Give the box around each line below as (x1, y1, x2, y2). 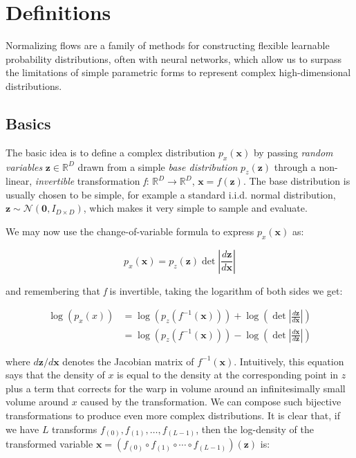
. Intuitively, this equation (234, 354, 344, 368)
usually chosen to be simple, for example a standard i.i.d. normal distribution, (6, 187, 336, 201)
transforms (52, 421, 97, 436)
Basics (6, 112, 51, 134)
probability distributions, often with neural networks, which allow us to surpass (6, 51, 342, 66)
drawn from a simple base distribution (77, 159, 238, 174)
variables (6, 159, 43, 174)
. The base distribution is (243, 174, 350, 188)
